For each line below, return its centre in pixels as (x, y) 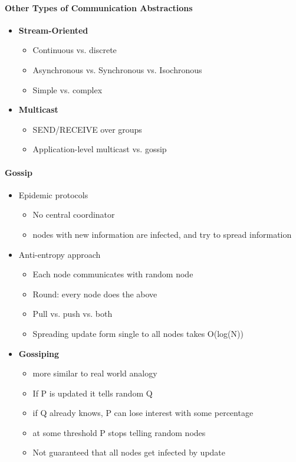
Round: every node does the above (95, 294)
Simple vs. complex (68, 89)
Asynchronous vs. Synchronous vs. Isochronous (117, 69)
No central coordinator (74, 214)
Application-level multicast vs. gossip (100, 149)
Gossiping (39, 353)
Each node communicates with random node (113, 274)
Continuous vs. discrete (75, 50)
